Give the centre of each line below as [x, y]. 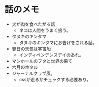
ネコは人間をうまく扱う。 [45, 30]
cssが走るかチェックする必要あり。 [55, 79]
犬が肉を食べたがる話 [33, 24]
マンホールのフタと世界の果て [42, 61]
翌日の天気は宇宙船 [31, 49]
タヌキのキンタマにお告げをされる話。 [58, 42]
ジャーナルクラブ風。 [33, 73]
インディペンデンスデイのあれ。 [51, 55]
